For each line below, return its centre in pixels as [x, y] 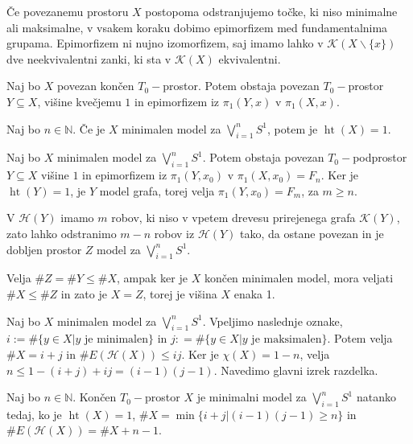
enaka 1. [254, 293]
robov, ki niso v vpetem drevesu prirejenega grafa [233, 218]
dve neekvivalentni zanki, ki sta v [89, 58]
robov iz [174, 233]
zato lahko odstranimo [62, 233]
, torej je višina [180, 293]
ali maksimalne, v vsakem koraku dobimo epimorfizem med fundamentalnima [197, 27]
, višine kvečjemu [79, 101]
